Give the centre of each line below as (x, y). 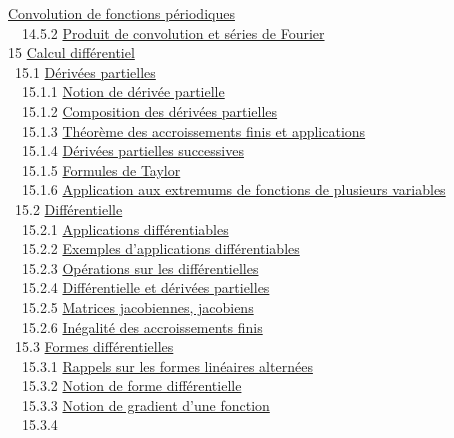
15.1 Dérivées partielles (85, 71)
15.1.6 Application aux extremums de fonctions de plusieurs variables (233, 189)
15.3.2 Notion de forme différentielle (131, 385)
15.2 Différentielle (68, 208)
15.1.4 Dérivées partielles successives (132, 150)
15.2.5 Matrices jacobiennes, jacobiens (137, 306)
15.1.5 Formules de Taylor (101, 169)
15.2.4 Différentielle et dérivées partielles (145, 287)
